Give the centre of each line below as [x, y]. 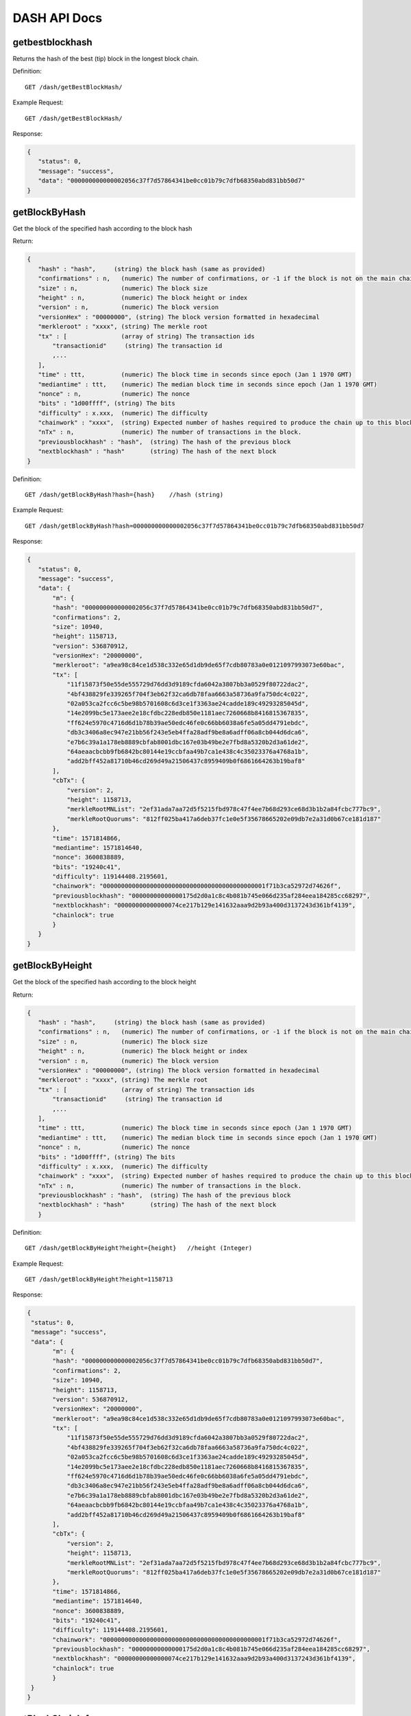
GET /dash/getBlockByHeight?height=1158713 [99, 1279]
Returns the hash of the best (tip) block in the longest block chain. [106, 59]
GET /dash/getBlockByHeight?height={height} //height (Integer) [139, 1248]
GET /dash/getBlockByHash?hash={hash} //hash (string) [124, 495]
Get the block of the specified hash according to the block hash [102, 229]
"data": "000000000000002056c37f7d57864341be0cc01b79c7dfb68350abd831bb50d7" [172, 181]
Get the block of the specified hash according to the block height [104, 982]
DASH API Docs [58, 18]
